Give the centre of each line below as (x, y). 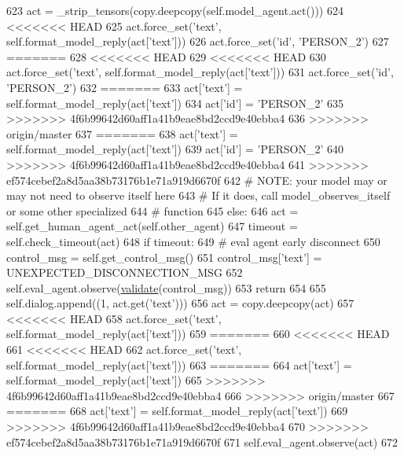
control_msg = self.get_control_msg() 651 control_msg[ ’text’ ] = (164, 257)
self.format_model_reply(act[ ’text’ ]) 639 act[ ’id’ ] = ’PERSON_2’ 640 (175, 149)
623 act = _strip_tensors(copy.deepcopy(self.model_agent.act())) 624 (175, 10)
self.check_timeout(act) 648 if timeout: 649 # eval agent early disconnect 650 (193, 241)
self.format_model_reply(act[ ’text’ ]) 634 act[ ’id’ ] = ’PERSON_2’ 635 (175, 103)
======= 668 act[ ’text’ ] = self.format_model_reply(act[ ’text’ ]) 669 (177, 411)
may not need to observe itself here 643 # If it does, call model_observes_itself (198, 195)
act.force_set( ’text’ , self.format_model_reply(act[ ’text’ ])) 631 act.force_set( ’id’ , (200, 72)
